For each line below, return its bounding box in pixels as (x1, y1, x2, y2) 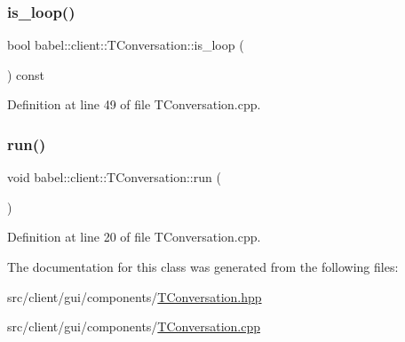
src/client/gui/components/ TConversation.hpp (7, 287, 262, 306)
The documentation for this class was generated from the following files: (7, 258, 399, 275)
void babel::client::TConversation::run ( (7, 168, 221, 187)
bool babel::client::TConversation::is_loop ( (7, 36, 244, 54)
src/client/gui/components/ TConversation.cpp (7, 317, 260, 336)
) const (7, 65, 45, 84)
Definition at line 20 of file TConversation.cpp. (7, 227, 261, 246)
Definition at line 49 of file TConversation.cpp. (7, 95, 261, 114)
